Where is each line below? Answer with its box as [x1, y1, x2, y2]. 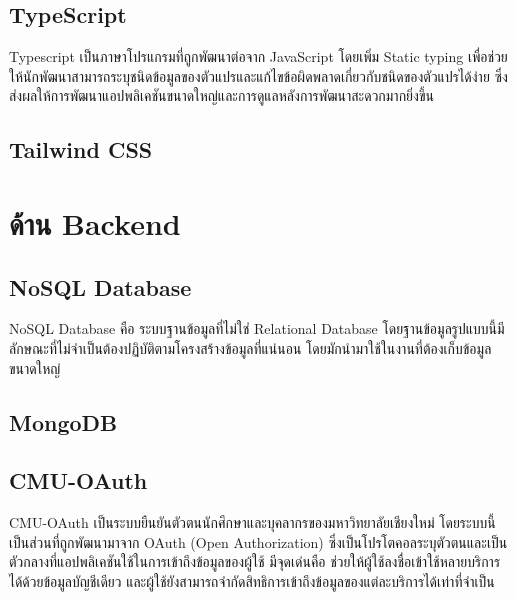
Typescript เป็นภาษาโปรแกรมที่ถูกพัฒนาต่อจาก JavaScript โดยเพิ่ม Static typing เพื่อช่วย [9, 46, 508, 67]
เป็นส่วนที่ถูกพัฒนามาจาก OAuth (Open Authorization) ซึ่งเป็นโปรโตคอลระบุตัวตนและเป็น [9, 531, 508, 552]
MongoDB [9, 406, 118, 437]
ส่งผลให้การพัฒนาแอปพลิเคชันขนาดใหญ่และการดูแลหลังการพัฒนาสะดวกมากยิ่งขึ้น [9, 85, 434, 106]
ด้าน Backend [9, 202, 181, 243]
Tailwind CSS [9, 134, 153, 165]
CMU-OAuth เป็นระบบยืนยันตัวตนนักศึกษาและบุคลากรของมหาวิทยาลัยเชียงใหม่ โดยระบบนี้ [9, 512, 496, 533]
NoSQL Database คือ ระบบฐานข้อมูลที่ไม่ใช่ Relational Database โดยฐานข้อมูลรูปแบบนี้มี [9, 318, 505, 339]
